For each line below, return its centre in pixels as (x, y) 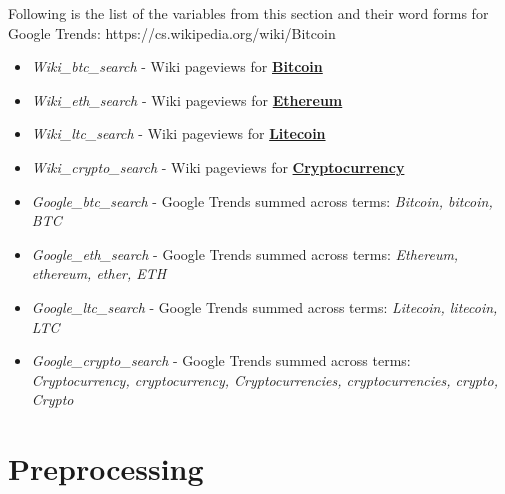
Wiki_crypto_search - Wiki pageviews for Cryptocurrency (218, 166)
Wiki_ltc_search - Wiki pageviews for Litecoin (178, 133)
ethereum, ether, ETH (99, 273)
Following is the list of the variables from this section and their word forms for (248, 13)
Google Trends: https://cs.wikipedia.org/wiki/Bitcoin (172, 32)
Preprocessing (106, 468)
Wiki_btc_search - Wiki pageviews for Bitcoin (177, 66)
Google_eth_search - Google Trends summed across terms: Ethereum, (245, 253)
